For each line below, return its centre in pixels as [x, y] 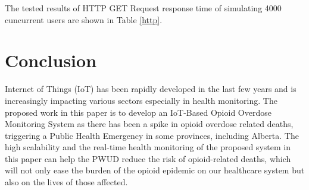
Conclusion [51, 60]
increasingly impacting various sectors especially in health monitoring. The [141, 100]
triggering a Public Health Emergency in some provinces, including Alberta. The [152, 135]
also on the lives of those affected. [66, 182]
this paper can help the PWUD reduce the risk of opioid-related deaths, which [148, 158]
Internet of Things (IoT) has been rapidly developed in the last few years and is [151, 89]
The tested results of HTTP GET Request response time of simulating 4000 [143, 8]
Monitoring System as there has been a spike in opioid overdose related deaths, [149, 124]
